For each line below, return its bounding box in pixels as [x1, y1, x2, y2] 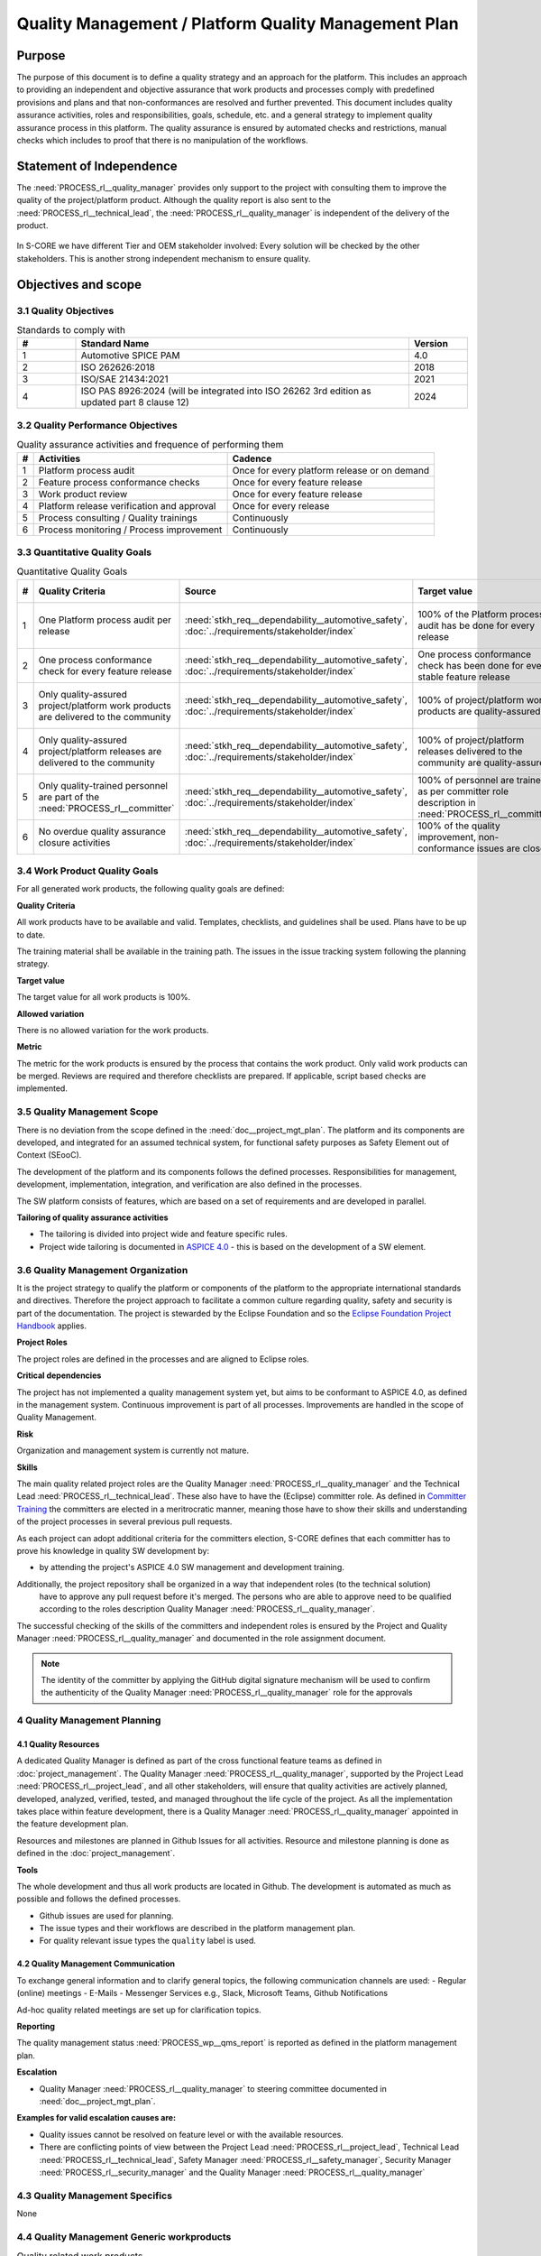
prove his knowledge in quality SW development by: [16, 1545, 210, 1556]
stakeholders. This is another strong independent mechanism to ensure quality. [16, 253, 311, 264]
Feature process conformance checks [38, 476, 200, 488]
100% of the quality [417, 819, 500, 832]
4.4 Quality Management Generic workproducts [16, 2230, 232, 2242]
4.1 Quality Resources [16, 1739, 100, 1750]
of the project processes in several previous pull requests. [16, 1516, 233, 1527]
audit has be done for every [417, 619, 536, 632]
